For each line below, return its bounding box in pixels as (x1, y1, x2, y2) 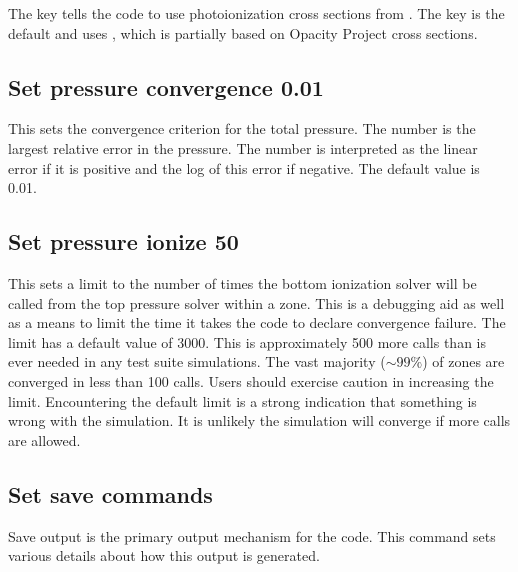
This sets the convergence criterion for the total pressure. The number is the (8, 118, 476, 139)
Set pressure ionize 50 (8, 226, 239, 257)
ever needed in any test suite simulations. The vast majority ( (8, 351, 386, 372)
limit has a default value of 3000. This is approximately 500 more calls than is (8, 331, 487, 352)
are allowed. (8, 429, 81, 450)
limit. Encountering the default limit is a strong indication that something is (8, 390, 477, 411)
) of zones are (422, 351, 505, 372)
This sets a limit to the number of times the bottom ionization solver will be (8, 272, 477, 293)
